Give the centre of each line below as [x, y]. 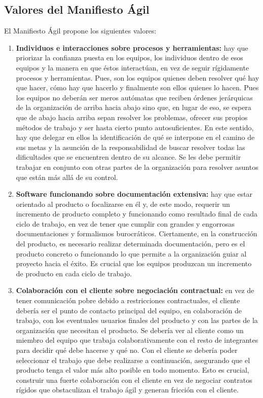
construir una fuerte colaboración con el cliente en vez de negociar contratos [134, 379]
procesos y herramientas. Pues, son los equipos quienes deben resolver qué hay [138, 77]
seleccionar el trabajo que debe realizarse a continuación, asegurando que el [133, 360]
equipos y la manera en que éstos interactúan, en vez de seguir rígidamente [133, 67]
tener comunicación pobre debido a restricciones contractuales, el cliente [128, 300]
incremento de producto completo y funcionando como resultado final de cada [137, 214]
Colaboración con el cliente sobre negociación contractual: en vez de [135, 290]
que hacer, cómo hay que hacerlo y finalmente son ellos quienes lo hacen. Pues [137, 87]
